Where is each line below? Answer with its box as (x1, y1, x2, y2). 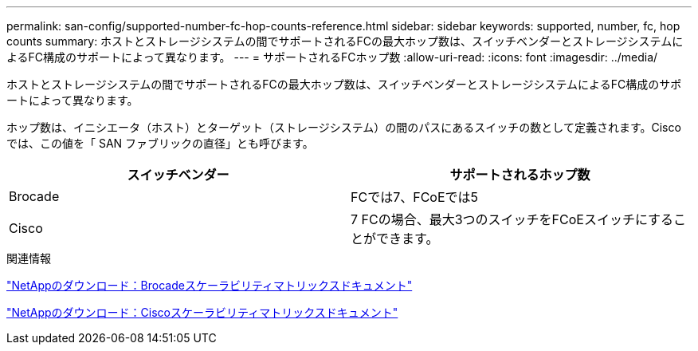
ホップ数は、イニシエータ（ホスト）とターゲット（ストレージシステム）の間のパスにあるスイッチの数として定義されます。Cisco (6, 120, 681, 134)
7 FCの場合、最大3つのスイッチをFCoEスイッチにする (351, 211, 674, 227)
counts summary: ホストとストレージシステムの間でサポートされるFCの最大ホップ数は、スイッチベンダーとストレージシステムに (6, 34, 684, 48)
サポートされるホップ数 (449, 167, 590, 183)
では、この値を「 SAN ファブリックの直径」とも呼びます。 (6, 136, 314, 150)
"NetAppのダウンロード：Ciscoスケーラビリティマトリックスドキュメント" (6, 306, 398, 319)
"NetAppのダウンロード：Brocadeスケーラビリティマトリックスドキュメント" (6, 278, 413, 292)
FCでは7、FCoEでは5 (351, 189, 479, 205)
